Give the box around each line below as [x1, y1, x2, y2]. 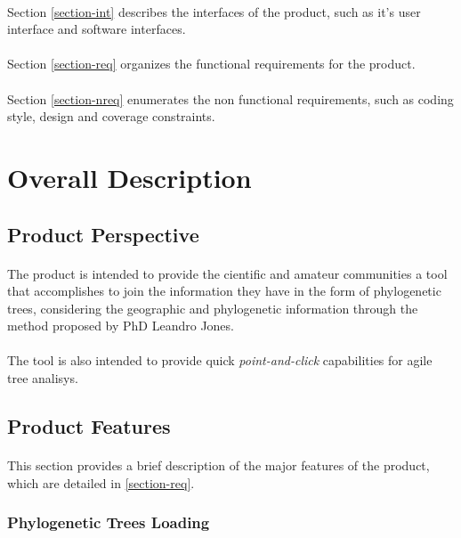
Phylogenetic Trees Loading [7, 511, 210, 534]
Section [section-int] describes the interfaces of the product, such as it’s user [7, 2, 421, 20]
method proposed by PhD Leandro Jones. [7, 316, 234, 335]
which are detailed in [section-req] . [7, 473, 195, 492]
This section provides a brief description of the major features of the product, [7, 456, 430, 475]
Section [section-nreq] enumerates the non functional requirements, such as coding [7, 89, 454, 108]
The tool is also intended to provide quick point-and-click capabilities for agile [7, 351, 433, 370]
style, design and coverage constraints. [7, 107, 215, 126]
